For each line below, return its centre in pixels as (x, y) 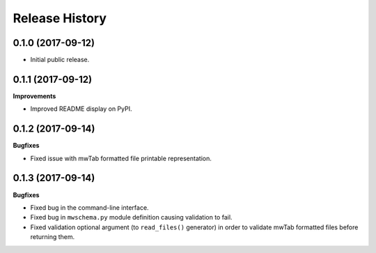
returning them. (53, 237)
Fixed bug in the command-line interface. (89, 207)
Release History (60, 18)
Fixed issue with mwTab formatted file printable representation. (121, 158)
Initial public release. (60, 60)
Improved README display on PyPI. (81, 109)
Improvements (34, 96)
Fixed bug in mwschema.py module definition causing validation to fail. (131, 217)
